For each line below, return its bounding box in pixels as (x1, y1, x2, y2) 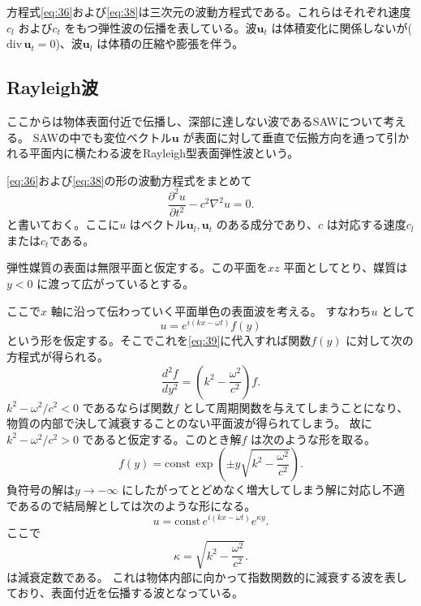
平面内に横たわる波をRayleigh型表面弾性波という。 (28, 144, 299, 161)
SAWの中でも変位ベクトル (32, 128, 172, 145)
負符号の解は (6, 481, 75, 498)
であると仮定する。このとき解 (82, 430, 242, 447)
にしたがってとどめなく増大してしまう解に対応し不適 (122, 481, 406, 498)
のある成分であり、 (216, 216, 318, 233)
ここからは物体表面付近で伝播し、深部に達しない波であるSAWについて (6, 112, 384, 129)
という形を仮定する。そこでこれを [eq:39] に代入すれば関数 (6, 332, 311, 349)
